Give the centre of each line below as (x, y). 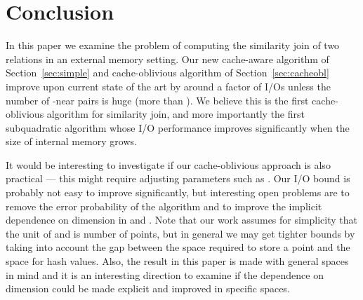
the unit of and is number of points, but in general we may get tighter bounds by (180, 233)
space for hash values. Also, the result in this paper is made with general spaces (177, 261)
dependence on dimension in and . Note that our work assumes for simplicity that (182, 220)
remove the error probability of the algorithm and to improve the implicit (164, 206)
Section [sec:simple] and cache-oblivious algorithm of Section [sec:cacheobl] (167, 73)
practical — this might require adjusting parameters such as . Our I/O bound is (178, 178)
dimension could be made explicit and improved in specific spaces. (148, 288)
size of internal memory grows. (71, 141)
